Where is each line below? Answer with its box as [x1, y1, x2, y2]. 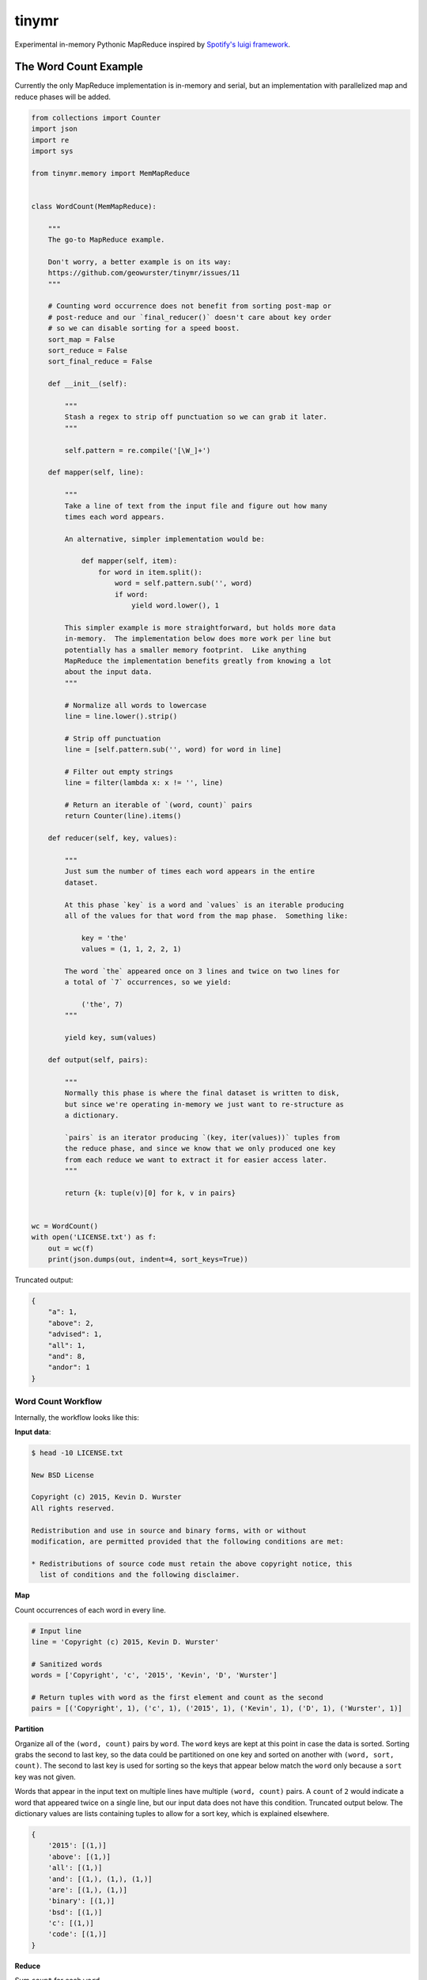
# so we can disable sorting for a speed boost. [47, 324, 240, 333]
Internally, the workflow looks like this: [14, 1412, 140, 1422]
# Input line [31, 1626, 82, 1635]
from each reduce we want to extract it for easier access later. [64, 1155, 328, 1164]
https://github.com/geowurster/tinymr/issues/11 [47, 268, 240, 277]
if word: [115, 590, 149, 599]
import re [31, 135, 70, 144]
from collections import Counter [31, 113, 161, 122]
